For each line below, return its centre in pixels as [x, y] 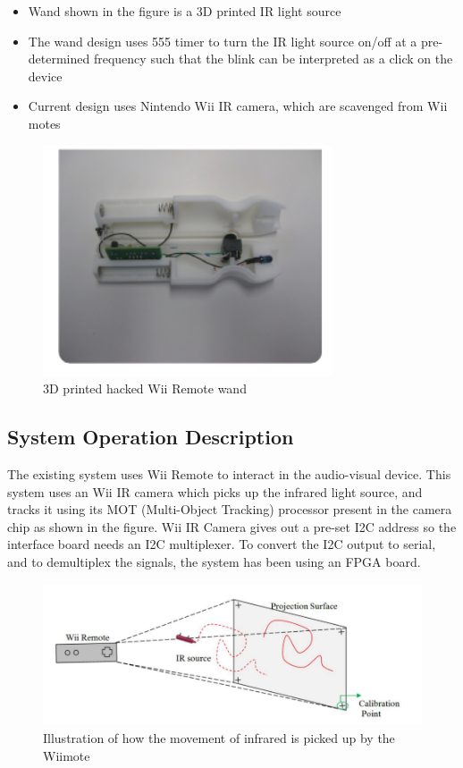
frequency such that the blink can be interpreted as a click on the [273, 59]
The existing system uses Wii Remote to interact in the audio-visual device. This [229, 473]
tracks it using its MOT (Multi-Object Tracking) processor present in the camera [230, 509]
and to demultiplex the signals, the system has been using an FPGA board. [214, 561]
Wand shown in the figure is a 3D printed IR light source [185, 11]
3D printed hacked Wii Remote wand [145, 388]
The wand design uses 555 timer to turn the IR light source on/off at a [223, 41]
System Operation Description [151, 437]
